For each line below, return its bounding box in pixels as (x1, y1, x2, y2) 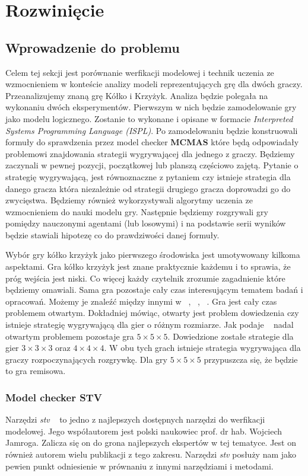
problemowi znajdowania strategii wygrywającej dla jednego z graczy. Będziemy (5, 147, 295, 159)
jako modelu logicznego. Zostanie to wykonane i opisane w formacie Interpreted (5, 112, 293, 124)
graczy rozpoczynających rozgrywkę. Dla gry (5, 353, 167, 365)
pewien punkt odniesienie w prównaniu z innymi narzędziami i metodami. (5, 459, 274, 472)
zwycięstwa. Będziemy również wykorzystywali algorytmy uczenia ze (5, 194, 253, 206)
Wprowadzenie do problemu (5, 38, 180, 56)
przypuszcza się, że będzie (204, 353, 298, 365)
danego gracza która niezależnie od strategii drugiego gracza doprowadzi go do (5, 182, 291, 194)
